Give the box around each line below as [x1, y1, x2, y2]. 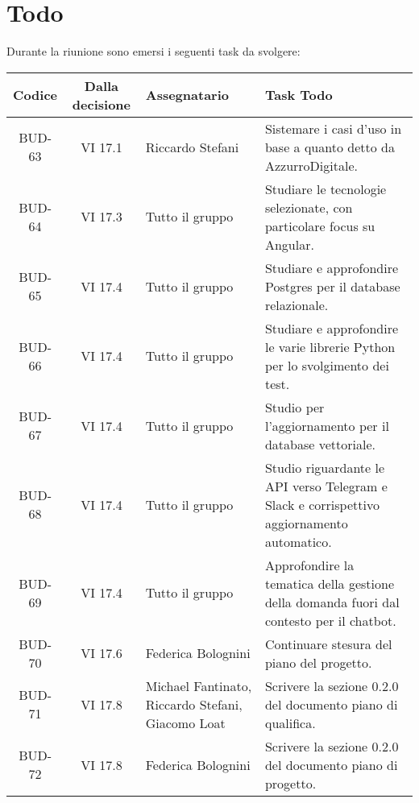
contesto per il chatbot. [264, 611, 396, 630]
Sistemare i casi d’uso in [264, 118, 402, 138]
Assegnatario [145, 85, 229, 105]
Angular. [264, 234, 314, 254]
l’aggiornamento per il [264, 416, 389, 435]
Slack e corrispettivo [264, 495, 380, 514]
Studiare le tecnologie [264, 179, 387, 198]
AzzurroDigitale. [264, 155, 358, 175]
